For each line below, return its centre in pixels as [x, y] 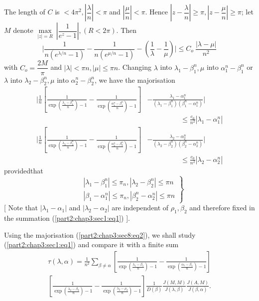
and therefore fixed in [222, 208]
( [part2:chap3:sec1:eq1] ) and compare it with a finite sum [91, 244]
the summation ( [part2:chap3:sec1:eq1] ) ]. [67, 218]
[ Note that [21, 208]
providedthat [24, 170]
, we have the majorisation [135, 79]
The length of [25, 11]
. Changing [135, 67]
